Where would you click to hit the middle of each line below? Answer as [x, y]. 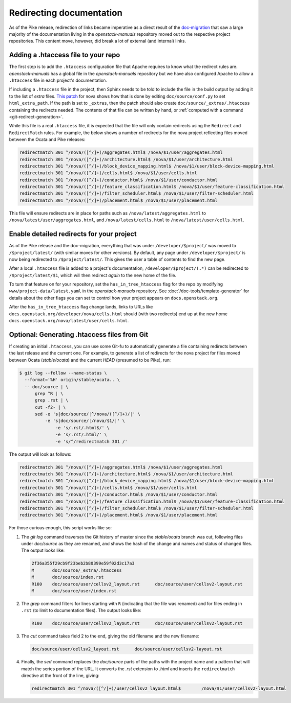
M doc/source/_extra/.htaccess [77, 570]
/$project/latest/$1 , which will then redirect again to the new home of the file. [93, 275]
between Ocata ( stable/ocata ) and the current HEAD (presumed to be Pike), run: [90, 360]
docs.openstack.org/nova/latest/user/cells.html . [69, 321]
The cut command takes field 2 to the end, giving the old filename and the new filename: [110, 636]
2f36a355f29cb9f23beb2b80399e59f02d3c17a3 [83, 563]
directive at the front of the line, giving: [60, 676]
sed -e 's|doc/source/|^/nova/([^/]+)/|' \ [88, 414]
